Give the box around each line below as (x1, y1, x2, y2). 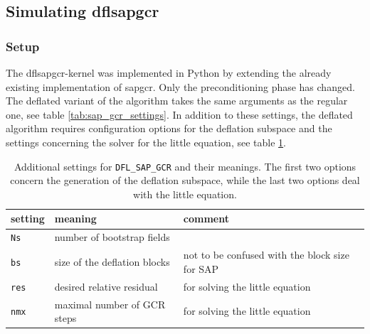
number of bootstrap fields (54, 230, 170, 244)
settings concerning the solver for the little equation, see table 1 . (6, 134, 286, 149)
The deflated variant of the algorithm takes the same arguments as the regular (6, 93, 348, 108)
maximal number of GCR (54, 296, 166, 311)
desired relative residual (54, 279, 158, 293)
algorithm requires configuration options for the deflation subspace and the (6, 121, 332, 136)
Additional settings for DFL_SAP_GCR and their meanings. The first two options (14, 158, 356, 173)
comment (183, 211, 230, 226)
